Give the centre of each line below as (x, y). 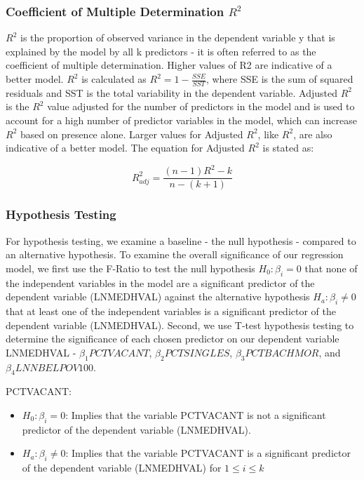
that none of (331, 268)
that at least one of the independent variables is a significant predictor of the (171, 311)
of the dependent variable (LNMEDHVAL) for (122, 468)
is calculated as (114, 79)
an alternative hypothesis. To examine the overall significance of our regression (175, 254)
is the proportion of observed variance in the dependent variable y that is (177, 38)
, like (268, 134)
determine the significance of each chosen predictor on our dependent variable (173, 339)
